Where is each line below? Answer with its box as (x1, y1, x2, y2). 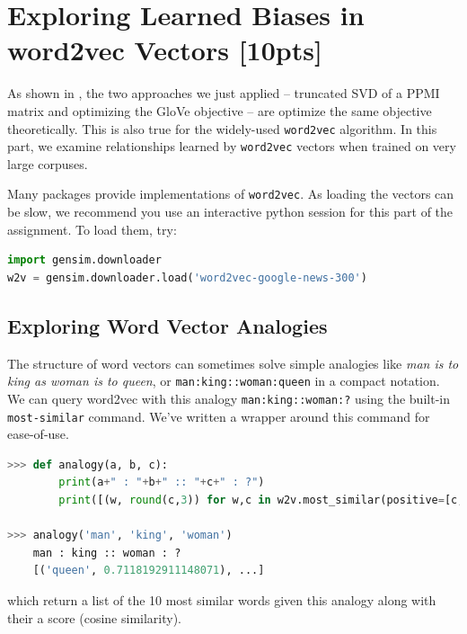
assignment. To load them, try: (7, 219, 177, 238)
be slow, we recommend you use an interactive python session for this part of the (7, 202, 454, 221)
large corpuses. (7, 154, 88, 173)
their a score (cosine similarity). (7, 608, 181, 627)
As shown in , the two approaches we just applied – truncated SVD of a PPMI (7, 84, 440, 103)
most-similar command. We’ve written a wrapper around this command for (7, 406, 430, 425)
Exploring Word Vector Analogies (7, 311, 328, 339)
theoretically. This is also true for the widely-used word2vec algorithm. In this (7, 119, 437, 138)
